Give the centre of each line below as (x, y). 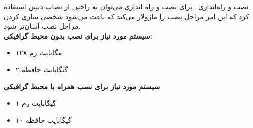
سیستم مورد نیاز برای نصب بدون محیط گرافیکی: (78, 36)
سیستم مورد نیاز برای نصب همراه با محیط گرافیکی (82, 86)
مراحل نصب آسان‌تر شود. (42, 26)
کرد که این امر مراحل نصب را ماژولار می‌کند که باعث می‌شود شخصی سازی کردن (126, 16)
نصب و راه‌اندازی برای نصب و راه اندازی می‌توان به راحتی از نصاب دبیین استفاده (126, 6)
